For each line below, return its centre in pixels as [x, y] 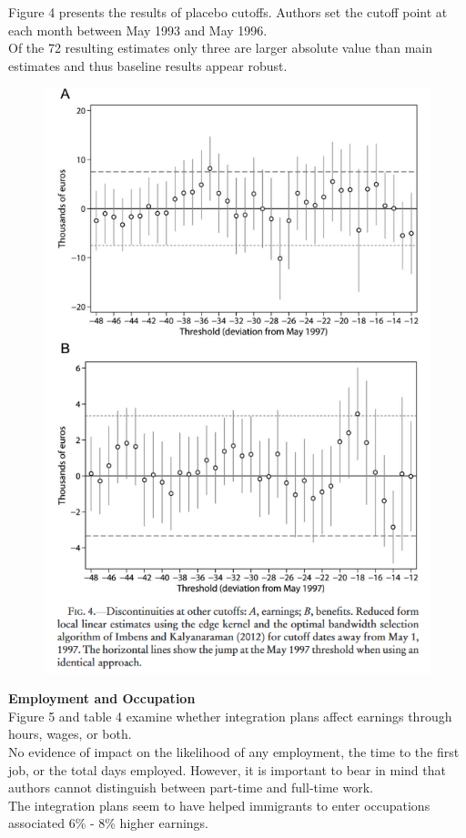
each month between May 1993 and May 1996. [138, 30]
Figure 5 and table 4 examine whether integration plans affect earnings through [230, 716]
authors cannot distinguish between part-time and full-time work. [191, 788]
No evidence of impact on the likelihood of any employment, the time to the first [234, 752]
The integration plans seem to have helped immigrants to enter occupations [219, 805]
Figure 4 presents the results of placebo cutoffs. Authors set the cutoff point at [228, 12]
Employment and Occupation [102, 698]
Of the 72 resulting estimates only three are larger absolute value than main [220, 48]
